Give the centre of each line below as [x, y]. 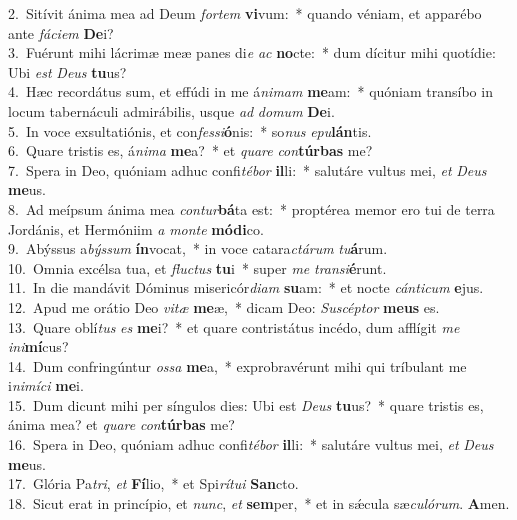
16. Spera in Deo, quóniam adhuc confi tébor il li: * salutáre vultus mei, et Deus [251, 444]
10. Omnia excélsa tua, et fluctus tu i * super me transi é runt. [197, 267]
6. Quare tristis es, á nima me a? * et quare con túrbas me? [190, 150]
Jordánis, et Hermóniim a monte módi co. [136, 228]
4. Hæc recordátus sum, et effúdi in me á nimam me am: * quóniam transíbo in [250, 91]
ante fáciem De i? [61, 32]
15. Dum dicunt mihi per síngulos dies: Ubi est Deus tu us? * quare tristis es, [246, 404]
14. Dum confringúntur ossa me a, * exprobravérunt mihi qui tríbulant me [237, 365]
